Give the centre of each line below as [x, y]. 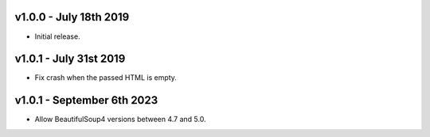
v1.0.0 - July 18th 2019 [72, 17]
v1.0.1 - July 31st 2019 [70, 59]
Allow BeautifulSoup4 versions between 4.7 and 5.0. [120, 120]
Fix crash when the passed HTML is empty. [106, 78]
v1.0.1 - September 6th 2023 [86, 100]
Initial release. [57, 36]
